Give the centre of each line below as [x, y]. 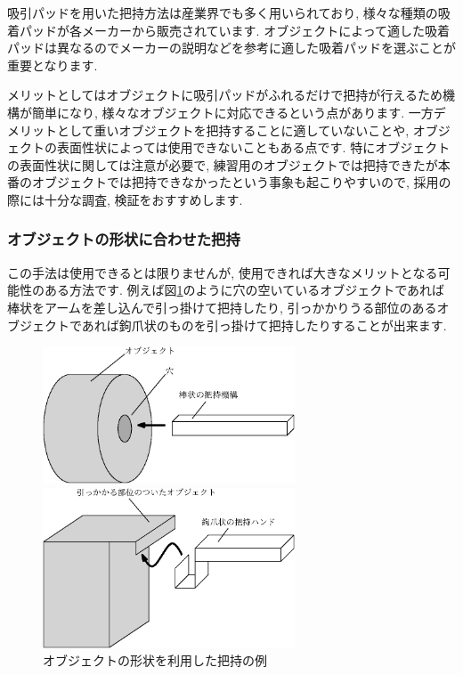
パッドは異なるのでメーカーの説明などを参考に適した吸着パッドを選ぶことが [231, 48]
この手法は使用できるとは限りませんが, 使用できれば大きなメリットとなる [223, 272]
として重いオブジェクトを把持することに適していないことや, [233, 130]
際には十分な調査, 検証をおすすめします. [125, 199]
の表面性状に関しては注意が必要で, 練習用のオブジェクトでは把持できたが [223, 164]
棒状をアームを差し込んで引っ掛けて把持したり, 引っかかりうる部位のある [222, 307]
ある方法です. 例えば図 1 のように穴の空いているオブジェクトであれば [244, 290]
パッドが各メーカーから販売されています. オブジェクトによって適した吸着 [235, 30]
